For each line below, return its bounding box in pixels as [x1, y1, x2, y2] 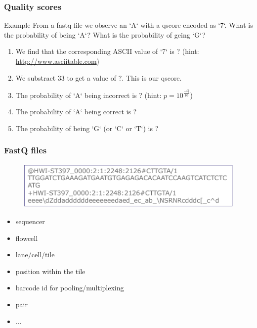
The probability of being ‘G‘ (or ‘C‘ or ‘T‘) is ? [15, 123, 159, 133]
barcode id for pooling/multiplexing [15, 282, 124, 293]
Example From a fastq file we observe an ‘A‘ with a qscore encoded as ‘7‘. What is [4, 20, 253, 30]
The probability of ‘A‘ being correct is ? [15, 106, 137, 117]
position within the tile [15, 266, 86, 276]
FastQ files [4, 144, 47, 156]
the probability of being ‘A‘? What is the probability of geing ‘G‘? [4, 29, 206, 40]
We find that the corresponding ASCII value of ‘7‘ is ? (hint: [15, 46, 199, 56]
